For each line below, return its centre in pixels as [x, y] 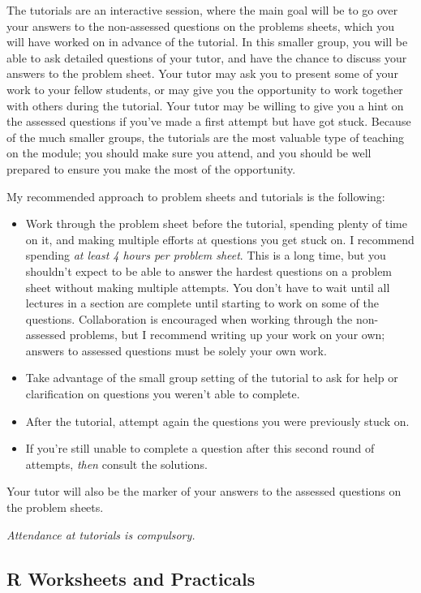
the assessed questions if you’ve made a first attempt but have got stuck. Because [209, 121]
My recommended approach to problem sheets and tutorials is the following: [196, 196]
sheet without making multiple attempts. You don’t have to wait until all [208, 287]
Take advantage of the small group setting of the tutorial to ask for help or [212, 378]
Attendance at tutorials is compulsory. [101, 534]
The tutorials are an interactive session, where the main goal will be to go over [202, 10]
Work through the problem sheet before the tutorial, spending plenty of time [216, 223]
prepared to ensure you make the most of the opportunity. [151, 168]
